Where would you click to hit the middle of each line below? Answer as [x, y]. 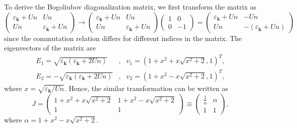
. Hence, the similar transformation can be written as [146, 88]
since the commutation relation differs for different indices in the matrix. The [123, 38]
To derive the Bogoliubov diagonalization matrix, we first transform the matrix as [130, 6]
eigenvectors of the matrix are [50, 48]
